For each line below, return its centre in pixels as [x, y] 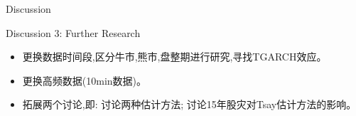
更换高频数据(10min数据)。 [85, 80]
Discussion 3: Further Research [73, 32]
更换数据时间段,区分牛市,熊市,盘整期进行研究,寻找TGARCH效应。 [174, 57]
